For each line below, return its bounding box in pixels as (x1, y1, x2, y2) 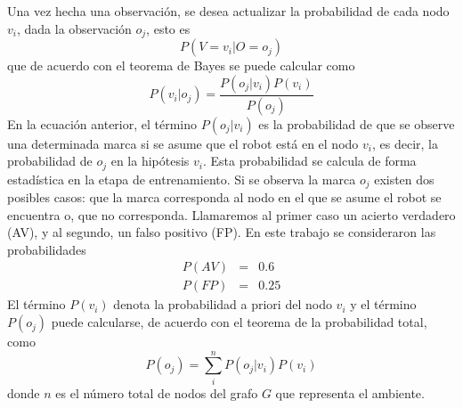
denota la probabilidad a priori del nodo (113, 295, 332, 314)
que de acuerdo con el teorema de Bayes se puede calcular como (7, 56, 355, 75)
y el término (350, 295, 417, 314)
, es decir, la (371, 134, 438, 152)
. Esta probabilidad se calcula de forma (203, 151, 417, 170)
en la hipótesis (110, 151, 190, 170)
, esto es (146, 19, 191, 37)
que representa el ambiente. (275, 383, 425, 402)
